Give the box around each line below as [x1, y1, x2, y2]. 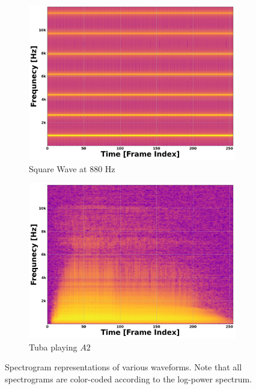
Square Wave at [29, 162, 87, 175]
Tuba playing [29, 340, 78, 353]
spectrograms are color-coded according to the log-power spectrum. [5, 372, 252, 385]
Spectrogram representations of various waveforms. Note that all [5, 361, 242, 373]
